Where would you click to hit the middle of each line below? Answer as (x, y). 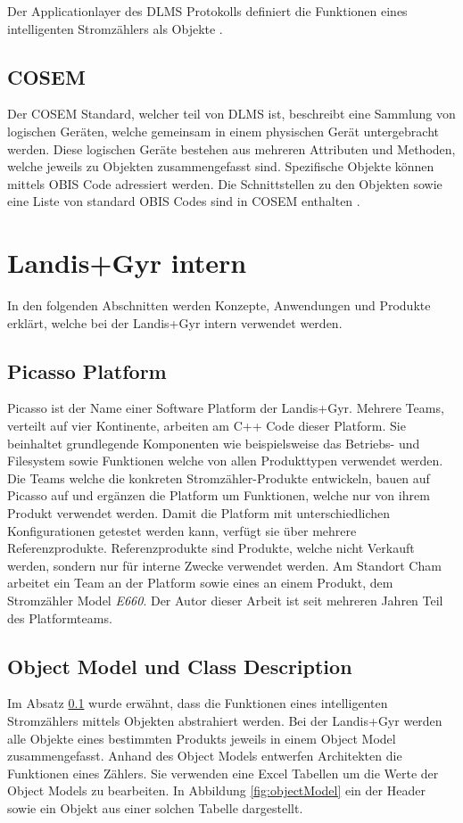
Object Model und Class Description (180, 666)
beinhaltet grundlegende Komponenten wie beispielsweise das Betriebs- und (214, 443)
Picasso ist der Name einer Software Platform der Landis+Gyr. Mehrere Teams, (226, 408)
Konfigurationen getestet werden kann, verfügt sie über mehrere (182, 530)
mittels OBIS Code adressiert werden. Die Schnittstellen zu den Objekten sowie (225, 183)
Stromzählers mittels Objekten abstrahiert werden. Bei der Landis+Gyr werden (225, 720)
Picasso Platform (87, 370)
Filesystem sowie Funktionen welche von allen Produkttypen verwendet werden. (225, 461)
